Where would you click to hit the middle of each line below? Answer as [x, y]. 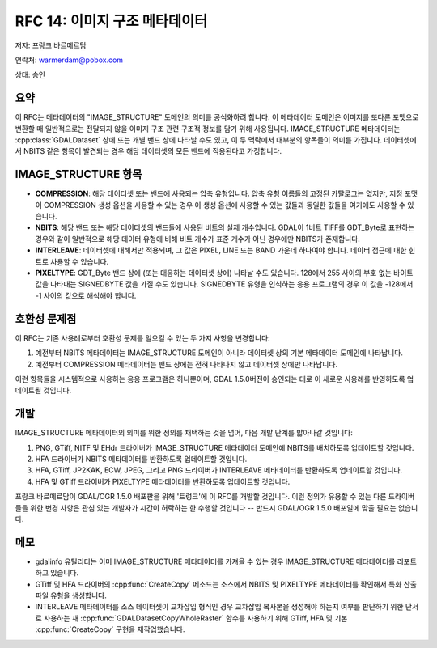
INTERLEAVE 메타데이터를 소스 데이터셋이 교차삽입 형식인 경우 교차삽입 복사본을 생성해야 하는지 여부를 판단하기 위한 [219, 607]
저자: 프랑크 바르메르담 [51, 45]
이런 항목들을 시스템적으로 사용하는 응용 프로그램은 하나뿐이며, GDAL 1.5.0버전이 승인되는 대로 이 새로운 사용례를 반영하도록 [210, 379]
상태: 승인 [30, 75]
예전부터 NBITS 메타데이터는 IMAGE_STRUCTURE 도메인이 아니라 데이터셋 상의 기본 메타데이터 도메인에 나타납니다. [219, 353]
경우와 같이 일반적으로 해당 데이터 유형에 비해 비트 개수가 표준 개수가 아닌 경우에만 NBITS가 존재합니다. [197, 239]
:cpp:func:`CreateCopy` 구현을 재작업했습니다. [110, 629]
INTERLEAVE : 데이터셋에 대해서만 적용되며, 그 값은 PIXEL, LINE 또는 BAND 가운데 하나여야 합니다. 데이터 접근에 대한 [221, 250]
